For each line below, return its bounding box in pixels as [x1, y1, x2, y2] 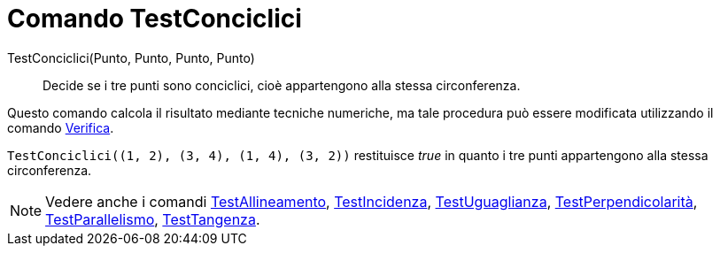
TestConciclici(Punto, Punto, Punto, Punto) [7, 50, 255, 65]
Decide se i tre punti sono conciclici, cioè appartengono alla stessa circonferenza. [43, 77, 521, 93]
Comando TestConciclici [7, 4, 302, 34]
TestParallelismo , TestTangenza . [45, 210, 260, 228]
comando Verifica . [7, 119, 114, 135]
